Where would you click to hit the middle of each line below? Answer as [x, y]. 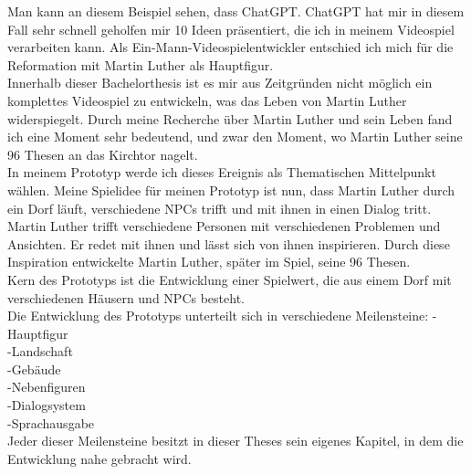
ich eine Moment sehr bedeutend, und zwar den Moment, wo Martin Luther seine [235, 137]
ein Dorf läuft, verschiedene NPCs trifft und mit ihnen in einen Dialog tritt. [220, 208]
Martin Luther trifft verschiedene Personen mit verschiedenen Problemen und [224, 226]
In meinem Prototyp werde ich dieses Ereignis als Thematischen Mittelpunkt [222, 172]
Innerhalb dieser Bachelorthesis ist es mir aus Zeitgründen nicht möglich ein [220, 83]
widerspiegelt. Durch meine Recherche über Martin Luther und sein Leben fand [230, 118]
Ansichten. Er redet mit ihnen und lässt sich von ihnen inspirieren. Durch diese [229, 243]
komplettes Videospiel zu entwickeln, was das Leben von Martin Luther [207, 100]
